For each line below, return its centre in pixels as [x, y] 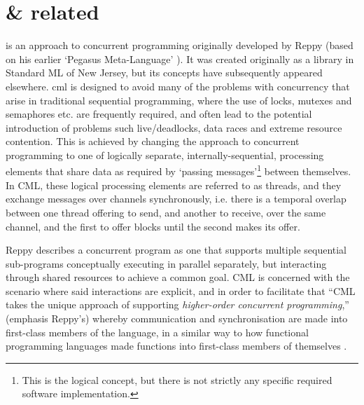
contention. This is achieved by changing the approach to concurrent [153, 141]
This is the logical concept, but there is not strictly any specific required [177, 379]
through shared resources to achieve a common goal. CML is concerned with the [178, 277]
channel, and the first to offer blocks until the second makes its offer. [153, 226]
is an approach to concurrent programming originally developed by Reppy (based [180, 45]
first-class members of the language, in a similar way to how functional [157, 332]
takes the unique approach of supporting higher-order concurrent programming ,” [177, 304]
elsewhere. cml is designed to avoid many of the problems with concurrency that [178, 86]
